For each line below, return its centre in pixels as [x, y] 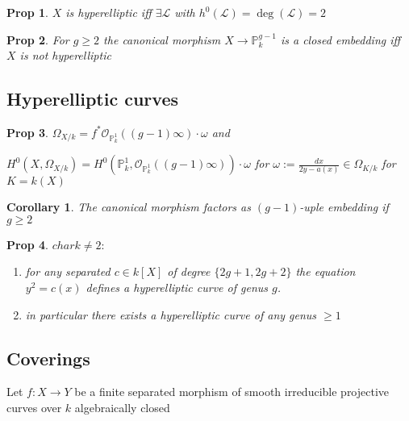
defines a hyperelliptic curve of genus [177, 287]
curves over [34, 407]
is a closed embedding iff [340, 39]
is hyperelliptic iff [109, 12]
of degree [189, 271]
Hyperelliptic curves [92, 99]
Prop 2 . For [38, 39]
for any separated [68, 271]
